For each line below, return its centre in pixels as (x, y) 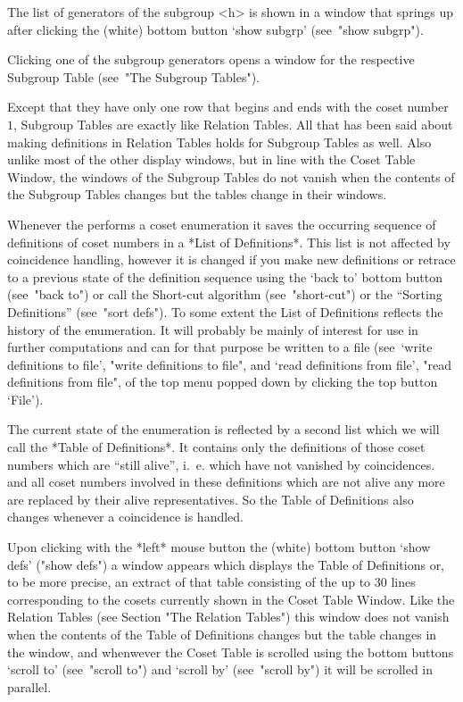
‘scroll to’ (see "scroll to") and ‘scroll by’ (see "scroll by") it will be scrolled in (220, 669)
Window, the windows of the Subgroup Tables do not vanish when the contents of (231, 176)
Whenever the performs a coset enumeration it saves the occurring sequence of (222, 224)
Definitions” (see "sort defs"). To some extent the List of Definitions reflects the (225, 311)
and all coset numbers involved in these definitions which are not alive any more (226, 482)
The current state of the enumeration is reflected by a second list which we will (223, 429)
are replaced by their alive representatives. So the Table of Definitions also (211, 499)
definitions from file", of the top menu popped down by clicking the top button (223, 382)
